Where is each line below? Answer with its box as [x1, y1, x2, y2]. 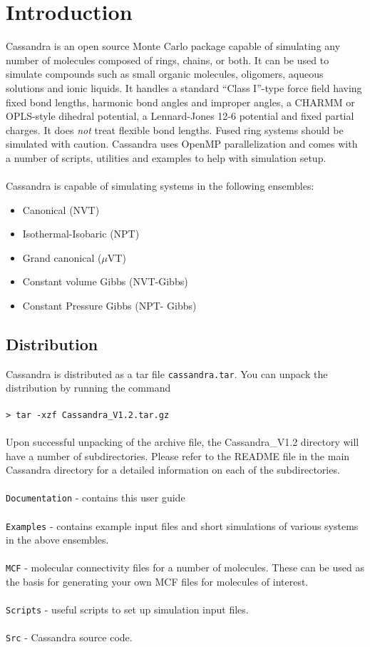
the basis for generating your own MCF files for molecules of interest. [6, 574, 309, 589]
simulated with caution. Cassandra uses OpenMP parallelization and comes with [6, 136, 358, 151]
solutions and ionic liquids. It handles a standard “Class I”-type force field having [6, 80, 362, 95]
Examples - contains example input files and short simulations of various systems [6, 518, 359, 533]
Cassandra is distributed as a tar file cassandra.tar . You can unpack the [6, 366, 328, 381]
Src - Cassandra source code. [6, 630, 133, 645]
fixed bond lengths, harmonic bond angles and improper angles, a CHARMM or [6, 94, 355, 109]
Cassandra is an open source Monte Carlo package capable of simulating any [6, 39, 341, 54]
